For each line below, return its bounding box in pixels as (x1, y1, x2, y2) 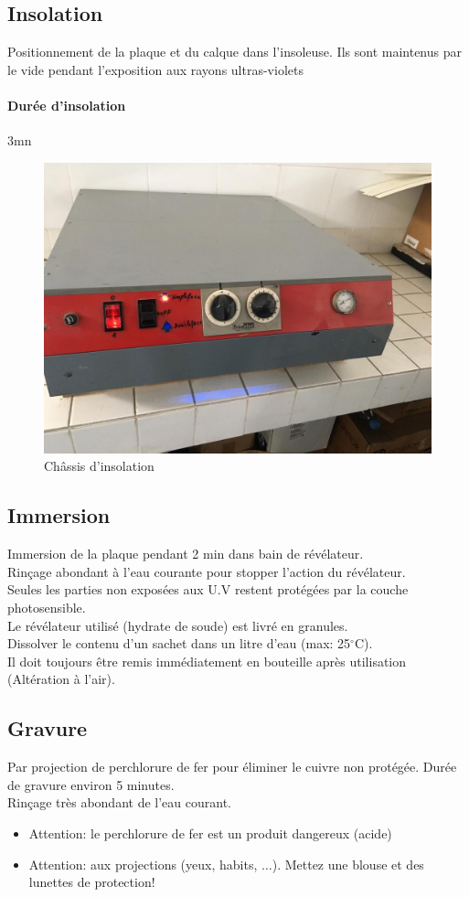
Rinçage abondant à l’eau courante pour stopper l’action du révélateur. (7, 561, 406, 581)
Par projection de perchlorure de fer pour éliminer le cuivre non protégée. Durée (7, 757, 457, 776)
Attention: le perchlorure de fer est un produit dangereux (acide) (28, 823, 392, 842)
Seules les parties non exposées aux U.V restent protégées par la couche (7, 580, 409, 599)
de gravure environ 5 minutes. (7, 774, 175, 794)
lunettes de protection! (28, 872, 155, 892)
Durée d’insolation (7, 95, 126, 114)
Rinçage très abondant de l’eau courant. (7, 793, 231, 812)
